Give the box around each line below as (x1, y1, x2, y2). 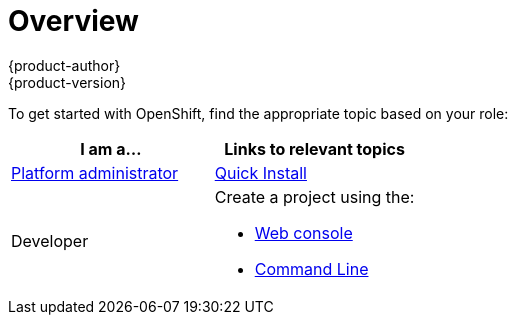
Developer (11, 230, 89, 251)
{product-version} (8, 73, 127, 91)
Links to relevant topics (224, 138, 405, 159)
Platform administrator (11, 162, 179, 183)
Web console (254, 222, 353, 243)
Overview (8, 4, 139, 38)
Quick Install (214, 162, 307, 183)
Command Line (254, 258, 369, 279)
